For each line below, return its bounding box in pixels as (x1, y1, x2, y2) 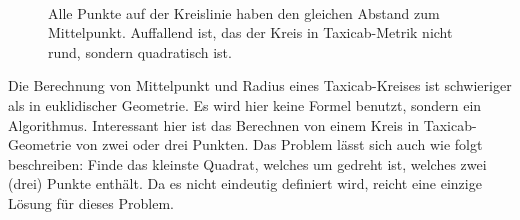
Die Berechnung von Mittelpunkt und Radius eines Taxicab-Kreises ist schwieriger (8, 75, 512, 96)
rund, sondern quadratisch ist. (48, 41, 232, 62)
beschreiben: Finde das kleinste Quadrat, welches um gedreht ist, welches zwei (8, 153, 487, 174)
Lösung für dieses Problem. (8, 192, 174, 213)
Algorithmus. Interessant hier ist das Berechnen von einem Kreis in (8, 114, 420, 135)
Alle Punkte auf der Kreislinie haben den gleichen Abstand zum (48, 2, 440, 23)
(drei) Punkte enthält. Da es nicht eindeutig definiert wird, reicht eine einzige (8, 173, 482, 194)
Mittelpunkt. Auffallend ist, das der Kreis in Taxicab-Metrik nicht (48, 22, 453, 43)
